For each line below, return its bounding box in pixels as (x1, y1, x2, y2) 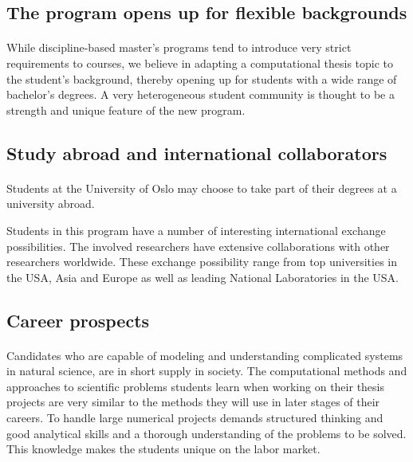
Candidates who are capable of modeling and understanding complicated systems (6, 346, 403, 363)
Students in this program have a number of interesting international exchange (6, 221, 386, 238)
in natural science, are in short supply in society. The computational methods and (6, 362, 407, 379)
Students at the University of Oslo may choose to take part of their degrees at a (6, 179, 397, 196)
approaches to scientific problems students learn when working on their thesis (6, 378, 384, 394)
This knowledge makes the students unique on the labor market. (6, 440, 321, 457)
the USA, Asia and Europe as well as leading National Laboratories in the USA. (6, 268, 399, 285)
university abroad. (6, 195, 95, 212)
